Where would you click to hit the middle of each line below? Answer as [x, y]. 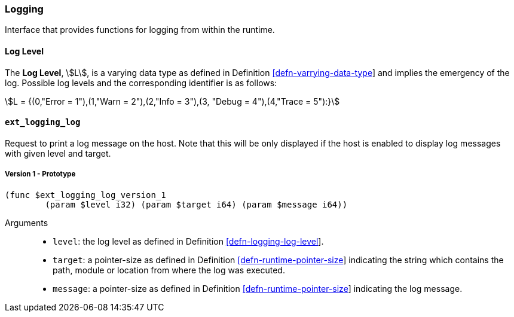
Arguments [27, 222]
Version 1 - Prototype [40, 174]
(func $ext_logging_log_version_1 [85, 195]
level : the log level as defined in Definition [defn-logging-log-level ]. [188, 241]
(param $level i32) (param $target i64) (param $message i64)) [196, 204]
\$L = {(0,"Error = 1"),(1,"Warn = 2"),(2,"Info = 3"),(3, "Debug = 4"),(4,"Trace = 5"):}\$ [172, 101]
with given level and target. [58, 153]
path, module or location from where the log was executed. [169, 270]
